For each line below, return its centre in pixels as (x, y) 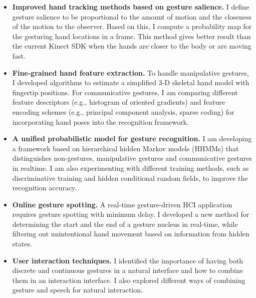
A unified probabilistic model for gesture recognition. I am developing (132, 138)
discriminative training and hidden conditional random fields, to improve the (130, 178)
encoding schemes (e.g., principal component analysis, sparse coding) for (123, 111)
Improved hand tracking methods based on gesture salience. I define (131, 7)
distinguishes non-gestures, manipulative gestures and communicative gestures (132, 158)
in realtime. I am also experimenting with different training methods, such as (131, 168)
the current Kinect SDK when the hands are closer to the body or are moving (132, 46)
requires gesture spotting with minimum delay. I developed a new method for (131, 214)
